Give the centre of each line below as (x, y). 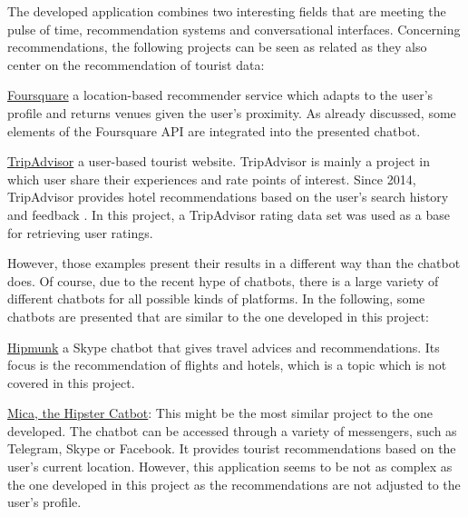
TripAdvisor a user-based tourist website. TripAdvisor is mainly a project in (219, 161)
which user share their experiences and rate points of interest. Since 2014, (212, 179)
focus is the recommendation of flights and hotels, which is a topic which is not (227, 365)
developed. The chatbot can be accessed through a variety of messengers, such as (232, 430)
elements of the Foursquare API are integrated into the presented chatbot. (214, 130)
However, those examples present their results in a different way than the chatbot (234, 263)
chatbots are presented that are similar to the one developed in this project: (218, 316)
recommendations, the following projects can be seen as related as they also (217, 47)
